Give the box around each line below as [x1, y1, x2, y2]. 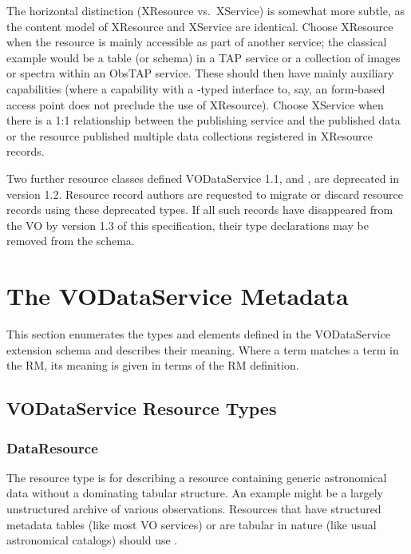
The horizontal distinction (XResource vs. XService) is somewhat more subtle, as [6, 2, 405, 18]
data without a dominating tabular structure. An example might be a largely [6, 485, 383, 501]
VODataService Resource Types [6, 396, 277, 421]
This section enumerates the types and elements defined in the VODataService [6, 326, 390, 342]
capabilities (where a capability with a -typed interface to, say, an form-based [6, 80, 385, 97]
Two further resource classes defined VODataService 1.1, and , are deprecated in [6, 169, 399, 186]
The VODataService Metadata [6, 279, 349, 312]
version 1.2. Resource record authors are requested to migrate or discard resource [6, 185, 403, 202]
